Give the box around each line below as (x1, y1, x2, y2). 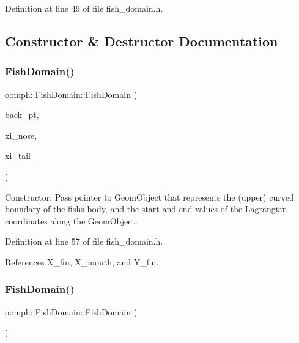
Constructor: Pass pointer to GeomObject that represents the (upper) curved (5, 190, 294, 203)
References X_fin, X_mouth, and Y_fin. (5, 255, 159, 268)
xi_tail (5, 149, 31, 162)
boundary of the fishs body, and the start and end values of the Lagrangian (5, 202, 287, 215)
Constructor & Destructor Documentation (5, 31, 278, 50)
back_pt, (5, 108, 39, 121)
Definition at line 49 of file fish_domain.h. (5, 2, 163, 14)
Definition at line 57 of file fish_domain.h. (5, 235, 163, 248)
